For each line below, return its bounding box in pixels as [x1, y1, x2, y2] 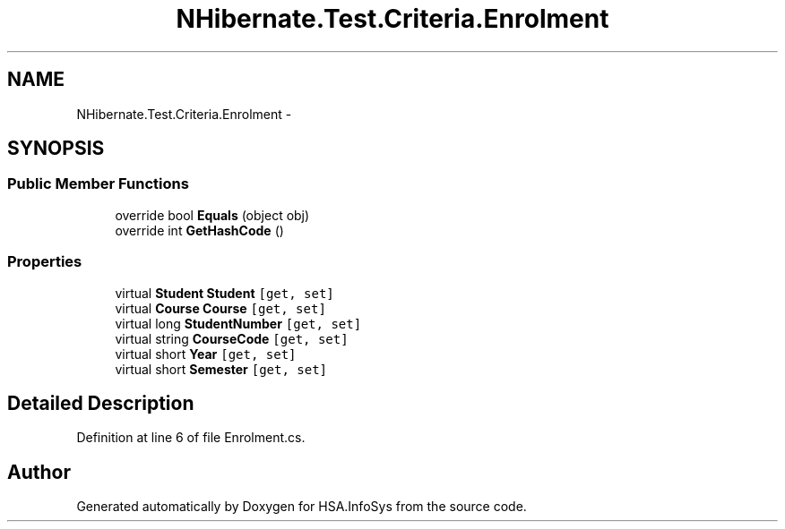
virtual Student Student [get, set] [115, 285, 334, 301]
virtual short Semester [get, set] [115, 361, 327, 377]
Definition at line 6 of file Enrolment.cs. [76, 430, 306, 446]
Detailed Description [7, 391, 194, 414]
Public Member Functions [7, 175, 189, 193]
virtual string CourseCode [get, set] [115, 330, 349, 346]
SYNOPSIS [7, 137, 105, 160]
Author [7, 460, 71, 483]
